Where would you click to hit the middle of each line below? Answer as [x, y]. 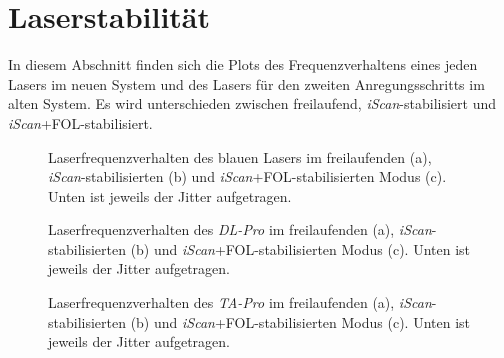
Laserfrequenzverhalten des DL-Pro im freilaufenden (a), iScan [240, 229]
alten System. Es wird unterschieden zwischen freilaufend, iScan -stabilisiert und [252, 103]
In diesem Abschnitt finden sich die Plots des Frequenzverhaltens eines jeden [243, 64]
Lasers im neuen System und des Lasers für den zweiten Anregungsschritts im [246, 83]
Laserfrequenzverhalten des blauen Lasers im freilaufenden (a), [240, 156]
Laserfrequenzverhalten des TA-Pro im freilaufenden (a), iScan [240, 302]
